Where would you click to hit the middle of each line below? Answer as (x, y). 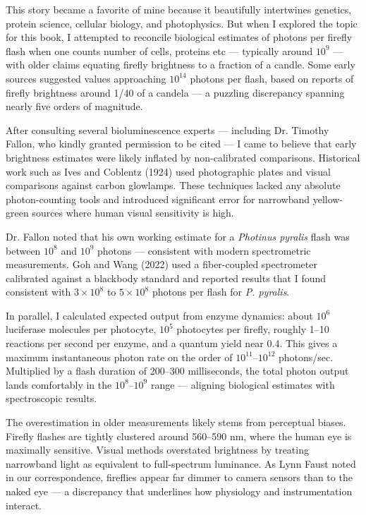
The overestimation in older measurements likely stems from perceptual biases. (176, 422)
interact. (24, 505)
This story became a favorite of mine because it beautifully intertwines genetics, (179, 9)
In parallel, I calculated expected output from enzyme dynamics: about (159, 315)
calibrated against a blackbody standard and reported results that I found (166, 278)
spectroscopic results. (51, 398)
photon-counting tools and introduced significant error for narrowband (158, 199)
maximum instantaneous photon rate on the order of (119, 357)
